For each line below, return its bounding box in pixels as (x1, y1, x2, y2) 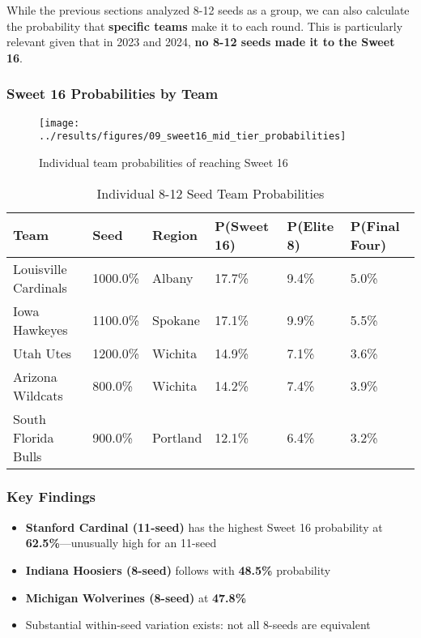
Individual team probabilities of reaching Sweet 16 (39, 153, 288, 170)
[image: (39, 117, 80, 129)
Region (152, 225, 198, 244)
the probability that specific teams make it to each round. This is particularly (6, 17, 403, 34)
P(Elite (287, 216, 334, 235)
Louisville (13, 259, 67, 278)
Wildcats (13, 385, 63, 405)
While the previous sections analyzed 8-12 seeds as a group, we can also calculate (6, 2, 410, 18)
